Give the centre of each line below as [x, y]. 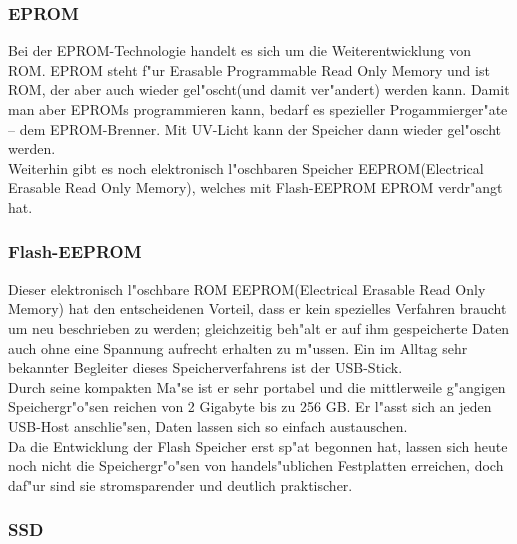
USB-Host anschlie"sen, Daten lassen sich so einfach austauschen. [208, 425]
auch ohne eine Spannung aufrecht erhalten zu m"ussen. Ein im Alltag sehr [238, 347]
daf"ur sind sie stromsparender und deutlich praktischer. [180, 484]
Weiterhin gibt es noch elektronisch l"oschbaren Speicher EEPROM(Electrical [246, 167]
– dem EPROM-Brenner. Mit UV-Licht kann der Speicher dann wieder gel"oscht [254, 128]
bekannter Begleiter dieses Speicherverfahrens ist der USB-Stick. [205, 367]
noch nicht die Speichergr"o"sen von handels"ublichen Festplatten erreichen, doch [256, 465]
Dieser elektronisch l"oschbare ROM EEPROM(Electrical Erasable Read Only [247, 288]
